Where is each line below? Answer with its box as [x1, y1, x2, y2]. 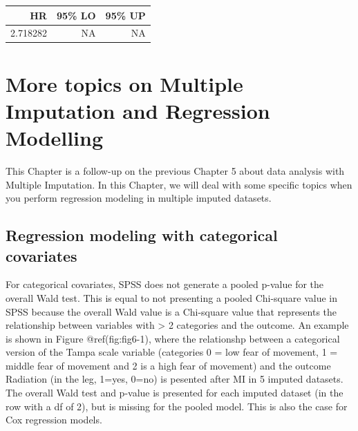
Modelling [6, 124, 104, 151]
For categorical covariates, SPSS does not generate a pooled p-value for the [6, 277, 324, 291]
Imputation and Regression [6, 96, 270, 124]
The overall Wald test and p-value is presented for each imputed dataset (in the [6, 385, 343, 400]
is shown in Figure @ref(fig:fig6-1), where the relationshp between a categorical [6, 331, 340, 345]
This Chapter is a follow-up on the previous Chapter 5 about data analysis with [6, 163, 345, 178]
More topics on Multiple [6, 69, 243, 97]
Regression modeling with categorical [6, 224, 278, 246]
